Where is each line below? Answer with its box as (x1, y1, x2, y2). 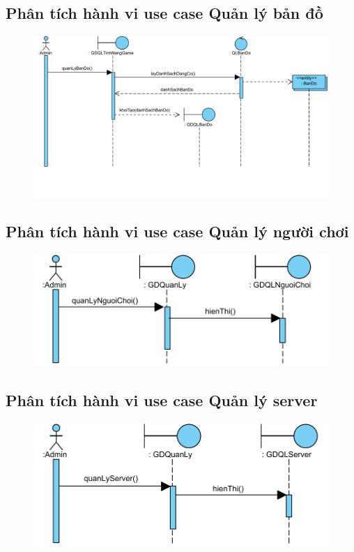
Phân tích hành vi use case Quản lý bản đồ (6, 2, 323, 24)
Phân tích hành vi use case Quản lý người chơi (6, 221, 349, 242)
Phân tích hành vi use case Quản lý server (6, 389, 318, 411)
